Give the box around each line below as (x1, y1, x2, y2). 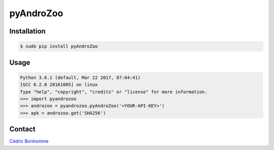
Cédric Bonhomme (9, 138, 49, 144)
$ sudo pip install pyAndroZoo (20, 44, 98, 49)
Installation (9, 27, 46, 35)
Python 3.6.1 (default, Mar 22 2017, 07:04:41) (20, 74, 141, 81)
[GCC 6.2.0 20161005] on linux (20, 82, 98, 88)
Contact (9, 125, 36, 134)
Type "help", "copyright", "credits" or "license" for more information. (20, 89, 208, 95)
